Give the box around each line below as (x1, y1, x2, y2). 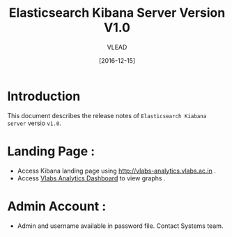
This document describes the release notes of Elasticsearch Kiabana (7, 111, 207, 120)
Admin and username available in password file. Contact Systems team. (17, 222, 224, 230)
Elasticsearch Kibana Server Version (8, 5, 226, 21)
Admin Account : (7, 198, 107, 214)
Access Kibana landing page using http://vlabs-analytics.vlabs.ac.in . (17, 166, 216, 175)
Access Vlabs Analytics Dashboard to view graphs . (17, 173, 166, 182)
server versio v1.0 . (7, 119, 61, 127)
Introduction (7, 88, 81, 104)
